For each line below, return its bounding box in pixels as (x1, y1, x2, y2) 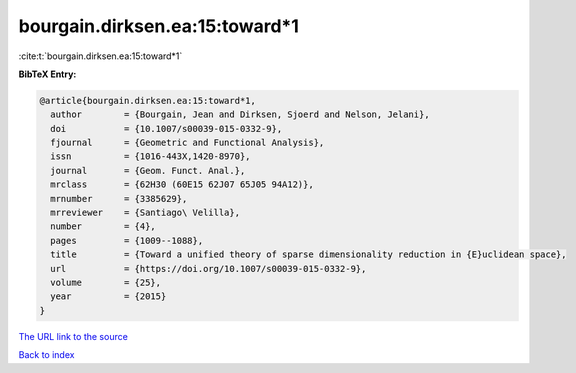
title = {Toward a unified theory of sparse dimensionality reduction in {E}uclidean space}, (50, 249, 567, 260)
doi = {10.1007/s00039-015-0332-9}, (50, 123, 283, 134)
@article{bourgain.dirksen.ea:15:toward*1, (39, 95, 257, 106)
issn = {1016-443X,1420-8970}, (50, 151, 251, 162)
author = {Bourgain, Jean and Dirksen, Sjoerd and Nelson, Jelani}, (50, 109, 430, 120)
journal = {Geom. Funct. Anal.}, (50, 165, 246, 176)
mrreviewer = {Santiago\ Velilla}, (50, 207, 240, 219)
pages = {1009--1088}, (50, 235, 204, 246)
